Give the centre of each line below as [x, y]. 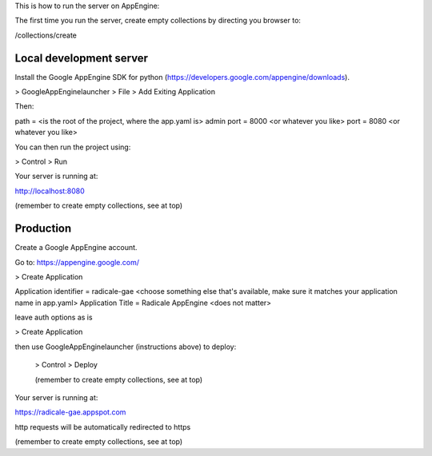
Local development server [81, 58]
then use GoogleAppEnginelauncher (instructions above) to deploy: [126, 347]
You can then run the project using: [73, 147]
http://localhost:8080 [50, 191]
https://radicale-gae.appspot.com [70, 412]
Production [43, 229]
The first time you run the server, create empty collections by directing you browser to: [158, 21]
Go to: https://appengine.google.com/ [77, 262]
